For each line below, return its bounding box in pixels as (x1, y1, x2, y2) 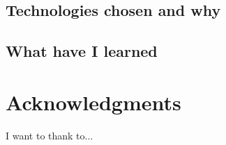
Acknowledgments (6, 87, 181, 116)
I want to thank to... (6, 128, 93, 142)
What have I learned (6, 40, 158, 62)
